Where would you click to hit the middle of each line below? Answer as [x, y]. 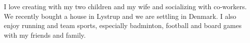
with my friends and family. [45, 35]
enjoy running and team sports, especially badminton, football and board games [123, 25]
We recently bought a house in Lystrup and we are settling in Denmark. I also [120, 16]
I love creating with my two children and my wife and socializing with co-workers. [125, 6]
